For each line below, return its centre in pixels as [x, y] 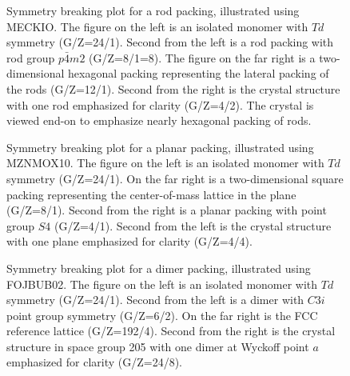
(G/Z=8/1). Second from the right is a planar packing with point [167, 210]
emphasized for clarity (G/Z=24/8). [94, 362]
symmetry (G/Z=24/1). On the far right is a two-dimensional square [175, 178]
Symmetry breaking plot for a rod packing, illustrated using [153, 10]
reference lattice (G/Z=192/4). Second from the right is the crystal [171, 331]
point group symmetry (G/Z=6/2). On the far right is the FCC [162, 315]
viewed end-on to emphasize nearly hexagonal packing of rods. [159, 120]
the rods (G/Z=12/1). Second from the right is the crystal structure [173, 88]
